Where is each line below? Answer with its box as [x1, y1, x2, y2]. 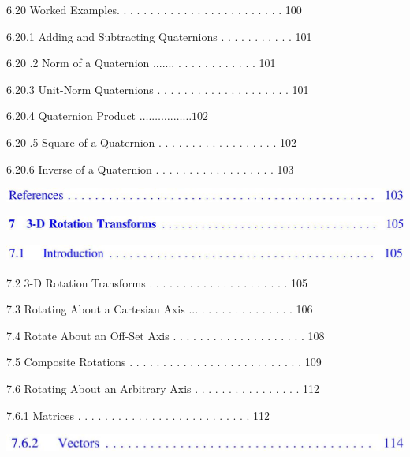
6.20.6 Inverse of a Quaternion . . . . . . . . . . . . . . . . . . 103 [6, 160, 294, 177]
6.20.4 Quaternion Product [6, 107, 136, 124]
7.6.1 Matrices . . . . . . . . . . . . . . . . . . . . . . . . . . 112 [6, 406, 270, 423]
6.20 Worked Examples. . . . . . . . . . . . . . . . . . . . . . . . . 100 [6, 2, 302, 17]
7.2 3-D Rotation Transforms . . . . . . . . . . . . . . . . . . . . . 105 [6, 274, 308, 290]
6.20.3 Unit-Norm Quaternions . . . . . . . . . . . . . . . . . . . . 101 [6, 81, 309, 97]
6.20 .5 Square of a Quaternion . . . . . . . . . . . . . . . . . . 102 [6, 133, 296, 150]
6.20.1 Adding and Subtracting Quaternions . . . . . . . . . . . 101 [6, 28, 312, 44]
